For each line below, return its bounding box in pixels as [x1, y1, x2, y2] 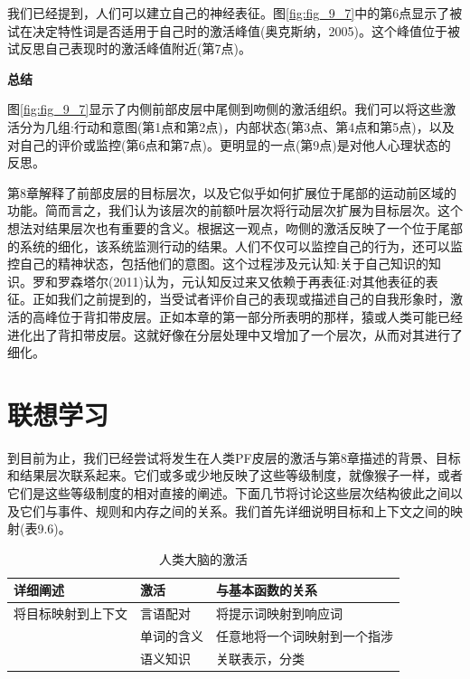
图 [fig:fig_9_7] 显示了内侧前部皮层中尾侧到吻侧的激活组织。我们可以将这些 [7, 99, 444, 118]
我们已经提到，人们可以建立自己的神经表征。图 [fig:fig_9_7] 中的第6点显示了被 [7, 4, 463, 22]
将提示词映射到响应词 [216, 604, 343, 623]
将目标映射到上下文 [14, 604, 127, 623]
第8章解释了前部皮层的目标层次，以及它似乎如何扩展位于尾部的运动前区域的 [7, 183, 456, 202]
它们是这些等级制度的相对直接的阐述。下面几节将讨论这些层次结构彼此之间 [7, 484, 450, 502]
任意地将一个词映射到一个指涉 [216, 627, 393, 646]
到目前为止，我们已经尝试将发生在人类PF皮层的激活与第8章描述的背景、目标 [7, 448, 461, 467]
